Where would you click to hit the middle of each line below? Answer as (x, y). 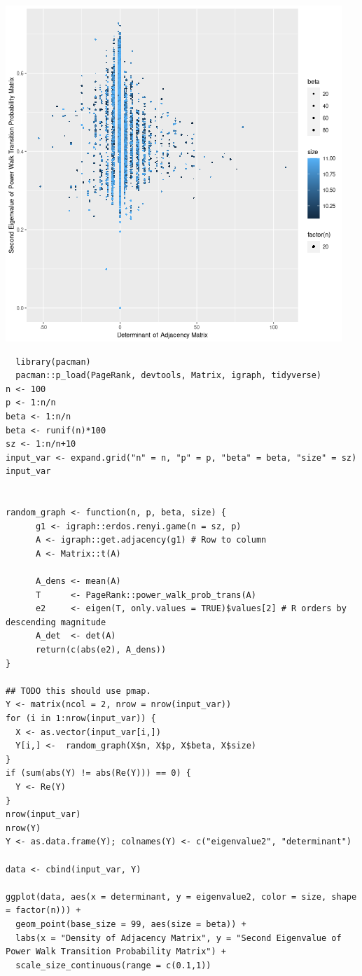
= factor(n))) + (43, 911)
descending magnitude (56, 622)
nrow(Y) (23, 828)
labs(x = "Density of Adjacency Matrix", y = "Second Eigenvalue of (179, 938)
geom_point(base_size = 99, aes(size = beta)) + (131, 924)
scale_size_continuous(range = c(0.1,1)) (113, 965)
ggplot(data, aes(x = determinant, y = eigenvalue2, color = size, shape (181, 897)
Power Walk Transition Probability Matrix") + (116, 952)
